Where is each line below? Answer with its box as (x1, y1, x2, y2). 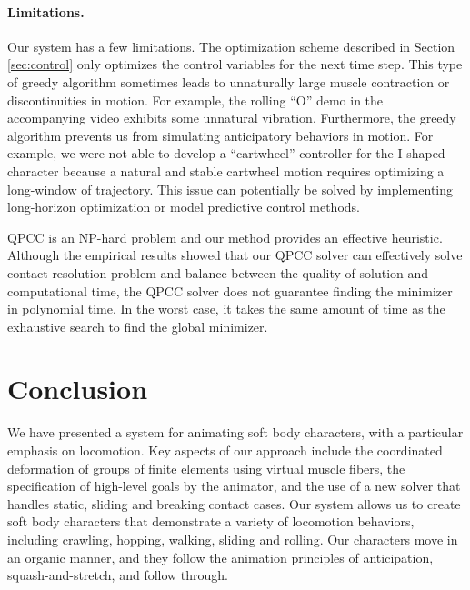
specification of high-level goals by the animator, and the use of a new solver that (7, 476, 461, 495)
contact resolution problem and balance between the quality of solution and (7, 263, 429, 282)
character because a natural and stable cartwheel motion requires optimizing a (7, 161, 445, 180)
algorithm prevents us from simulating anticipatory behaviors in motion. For (7, 125, 434, 145)
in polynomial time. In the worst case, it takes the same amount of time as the (7, 299, 445, 318)
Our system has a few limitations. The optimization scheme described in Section (7, 36, 455, 55)
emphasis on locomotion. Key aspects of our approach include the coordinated (7, 441, 443, 460)
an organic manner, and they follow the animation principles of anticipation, (7, 547, 434, 566)
